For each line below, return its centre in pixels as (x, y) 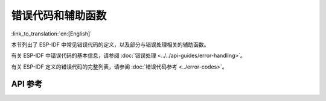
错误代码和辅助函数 (59, 16)
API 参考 (27, 84)
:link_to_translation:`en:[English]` (52, 34)
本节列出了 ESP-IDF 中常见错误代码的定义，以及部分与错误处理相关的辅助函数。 (110, 44)
